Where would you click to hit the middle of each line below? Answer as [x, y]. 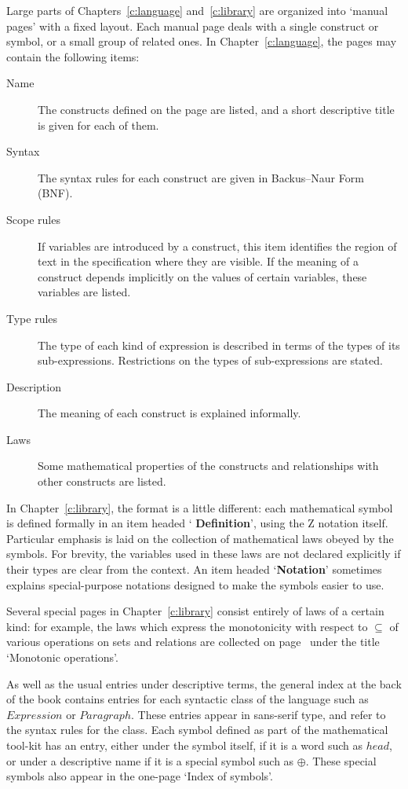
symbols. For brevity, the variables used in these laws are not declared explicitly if [204, 554]
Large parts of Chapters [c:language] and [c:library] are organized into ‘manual [197, 10]
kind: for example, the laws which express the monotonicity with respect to [187, 626]
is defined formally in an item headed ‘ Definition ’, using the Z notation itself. [197, 523]
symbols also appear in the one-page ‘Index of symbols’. [140, 776]
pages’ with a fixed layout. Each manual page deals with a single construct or [193, 26]
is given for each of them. [98, 125]
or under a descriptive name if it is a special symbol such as [150, 760]
